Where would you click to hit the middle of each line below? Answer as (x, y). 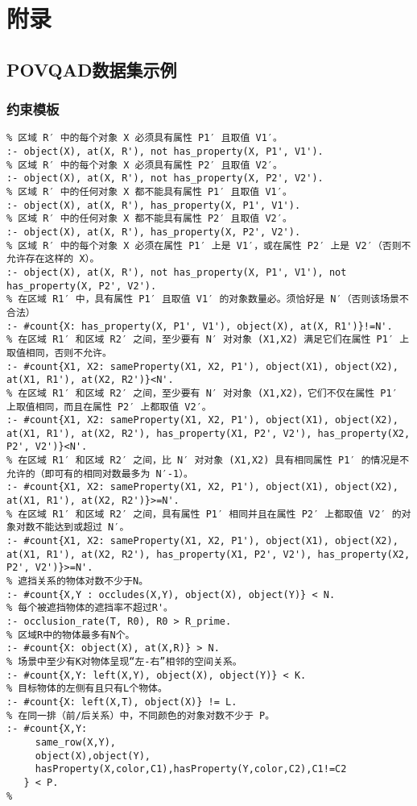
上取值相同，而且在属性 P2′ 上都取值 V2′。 (109, 407)
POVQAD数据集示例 (92, 69)
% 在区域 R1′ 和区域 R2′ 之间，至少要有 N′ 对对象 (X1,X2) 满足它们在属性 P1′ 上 (208, 340)
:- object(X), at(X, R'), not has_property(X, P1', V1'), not (177, 272)
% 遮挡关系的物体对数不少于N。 (78, 582)
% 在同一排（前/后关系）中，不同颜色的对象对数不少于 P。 (141, 715)
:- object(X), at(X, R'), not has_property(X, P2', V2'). (165, 179)
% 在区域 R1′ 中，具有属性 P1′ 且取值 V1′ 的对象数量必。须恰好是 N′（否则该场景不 (208, 299)
